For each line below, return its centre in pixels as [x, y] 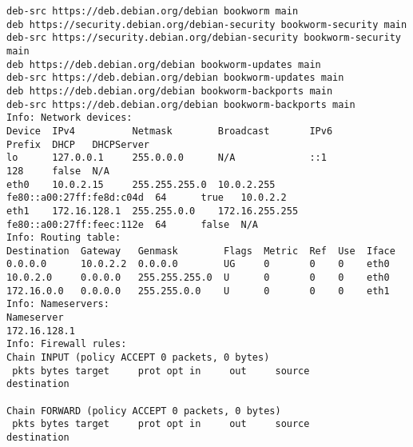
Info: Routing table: [64, 238]
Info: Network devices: [69, 118]
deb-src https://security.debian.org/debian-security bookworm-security [204, 38]
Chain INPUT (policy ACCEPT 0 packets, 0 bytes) [138, 358]
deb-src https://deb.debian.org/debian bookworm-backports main [181, 104]
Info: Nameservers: [58, 304]
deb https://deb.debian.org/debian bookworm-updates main [164, 64]
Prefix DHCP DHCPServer [78, 144]
